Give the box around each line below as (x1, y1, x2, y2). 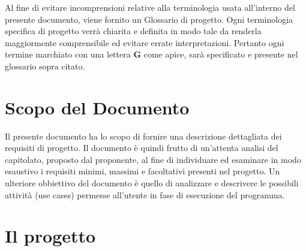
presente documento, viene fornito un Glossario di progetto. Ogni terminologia (5, 13, 293, 25)
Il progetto (5, 223, 96, 248)
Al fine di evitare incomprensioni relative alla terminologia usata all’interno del (5, 1, 295, 13)
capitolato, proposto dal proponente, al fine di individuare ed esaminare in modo (5, 153, 301, 165)
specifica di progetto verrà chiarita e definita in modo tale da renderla (5, 25, 262, 37)
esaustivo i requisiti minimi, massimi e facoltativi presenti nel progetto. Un (5, 165, 280, 177)
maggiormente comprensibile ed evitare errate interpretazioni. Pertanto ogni (5, 36, 284, 49)
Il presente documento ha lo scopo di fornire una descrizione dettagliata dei (5, 129, 282, 142)
